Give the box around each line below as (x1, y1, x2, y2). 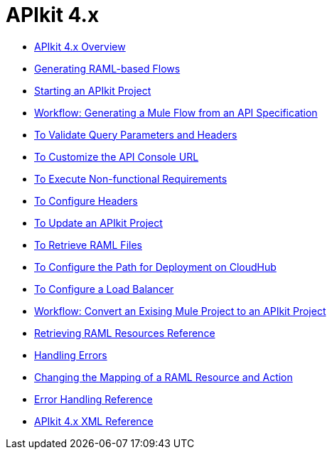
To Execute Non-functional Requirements (34, 172, 227, 185)
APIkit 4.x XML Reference (34, 414, 154, 427)
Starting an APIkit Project (34, 84, 151, 97)
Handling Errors (34, 348, 107, 361)
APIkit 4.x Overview (34, 40, 126, 53)
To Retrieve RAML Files (34, 238, 142, 251)
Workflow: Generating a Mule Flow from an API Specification (34, 106, 318, 119)
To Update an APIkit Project (34, 216, 163, 229)
